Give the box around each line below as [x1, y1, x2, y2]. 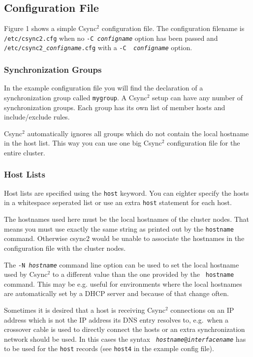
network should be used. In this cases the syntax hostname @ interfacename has [4, 333, 246, 344]
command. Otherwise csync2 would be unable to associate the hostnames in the [4, 233, 245, 243]
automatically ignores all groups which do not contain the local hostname [27, 128, 249, 138]
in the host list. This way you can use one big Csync [4, 138, 162, 148]
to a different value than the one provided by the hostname [52, 269, 234, 279]
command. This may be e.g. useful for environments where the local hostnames [4, 278, 242, 289]
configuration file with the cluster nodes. [4, 242, 126, 253]
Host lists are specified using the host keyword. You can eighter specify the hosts [4, 187, 249, 198]
